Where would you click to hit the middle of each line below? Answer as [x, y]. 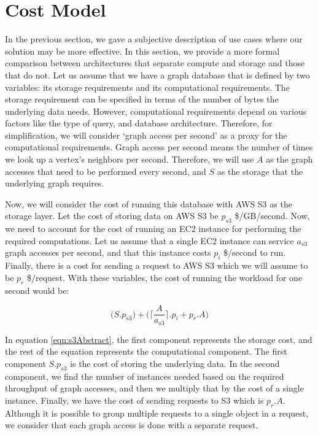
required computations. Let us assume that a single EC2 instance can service [149, 240]
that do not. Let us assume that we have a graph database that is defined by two [157, 75]
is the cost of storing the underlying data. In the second [175, 363]
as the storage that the [260, 171]
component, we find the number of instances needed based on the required [145, 376]
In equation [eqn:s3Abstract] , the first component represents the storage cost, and [159, 339]
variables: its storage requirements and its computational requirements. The [147, 87]
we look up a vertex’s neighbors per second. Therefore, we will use [130, 159]
